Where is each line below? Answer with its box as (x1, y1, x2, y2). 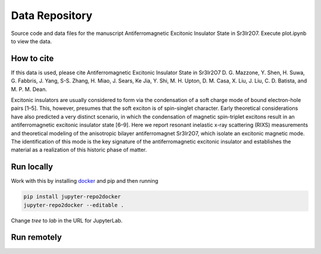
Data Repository (11, 9, 93, 22)
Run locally (11, 162, 53, 172)
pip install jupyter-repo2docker (23, 193, 121, 200)
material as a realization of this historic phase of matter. (11, 146, 147, 154)
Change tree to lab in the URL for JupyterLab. (11, 217, 123, 224)
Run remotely (11, 232, 62, 243)
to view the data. (11, 37, 52, 45)
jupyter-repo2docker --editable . (23, 202, 124, 208)
